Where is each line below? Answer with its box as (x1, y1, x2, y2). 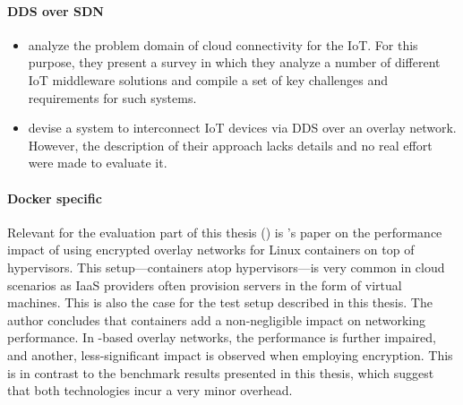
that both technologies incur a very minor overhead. (7, 381, 293, 400)
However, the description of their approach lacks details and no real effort (28, 135, 433, 154)
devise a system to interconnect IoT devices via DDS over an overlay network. (28, 118, 457, 137)
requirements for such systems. (28, 88, 197, 107)
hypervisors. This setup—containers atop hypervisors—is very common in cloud (7, 257, 445, 276)
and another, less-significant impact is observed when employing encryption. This (7, 345, 453, 364)
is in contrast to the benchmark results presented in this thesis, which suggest (7, 363, 434, 382)
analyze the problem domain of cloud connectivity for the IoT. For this (28, 35, 418, 54)
